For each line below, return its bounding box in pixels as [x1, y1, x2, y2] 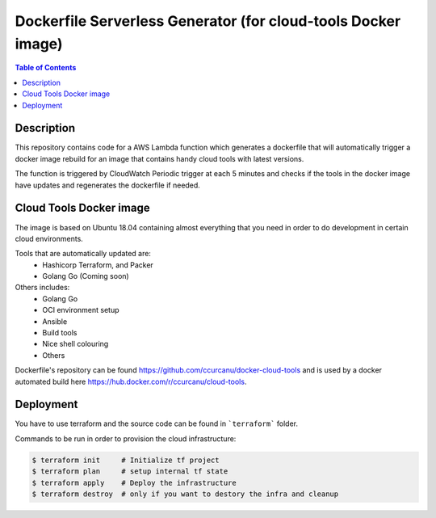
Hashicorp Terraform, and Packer [42, 259, 153, 270]
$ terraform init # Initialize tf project [31, 455, 220, 465]
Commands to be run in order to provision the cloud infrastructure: [15, 433, 237, 444]
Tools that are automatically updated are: [15, 249, 151, 259]
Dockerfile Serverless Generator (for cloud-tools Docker [15, 12, 401, 30]
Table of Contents [15, 63, 77, 73]
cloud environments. [15, 234, 84, 243]
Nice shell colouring [42, 339, 109, 349]
